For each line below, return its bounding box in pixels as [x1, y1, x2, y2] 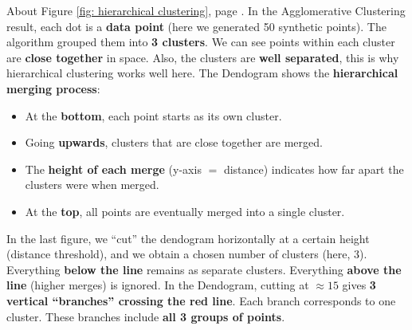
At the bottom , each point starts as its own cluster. [25, 107, 282, 124]
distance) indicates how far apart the [223, 160, 404, 177]
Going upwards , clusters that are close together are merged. [25, 134, 323, 151]
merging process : [6, 80, 100, 96]
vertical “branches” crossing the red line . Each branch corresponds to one [6, 292, 396, 308]
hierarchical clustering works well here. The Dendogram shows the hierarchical [6, 65, 398, 81]
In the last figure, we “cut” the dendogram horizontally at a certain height [6, 230, 370, 246]
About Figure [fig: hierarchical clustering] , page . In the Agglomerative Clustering [6, 2, 406, 18]
